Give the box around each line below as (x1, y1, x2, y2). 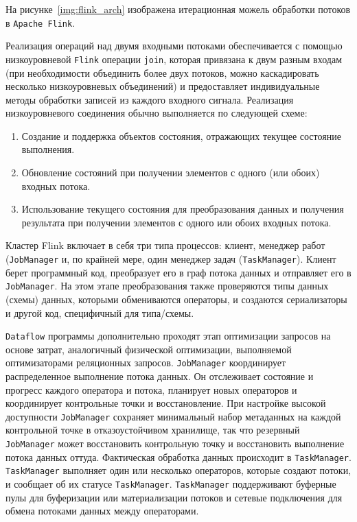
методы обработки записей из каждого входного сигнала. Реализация (5, 92, 294, 106)
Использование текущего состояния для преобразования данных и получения (21, 202, 344, 216)
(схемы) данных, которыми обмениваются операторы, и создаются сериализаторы (5, 292, 347, 306)
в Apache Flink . (5, 15, 76, 29)
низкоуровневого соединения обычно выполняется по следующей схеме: (5, 106, 308, 120)
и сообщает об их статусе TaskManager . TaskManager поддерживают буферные (5, 477, 336, 491)
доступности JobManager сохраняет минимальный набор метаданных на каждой (5, 409, 341, 423)
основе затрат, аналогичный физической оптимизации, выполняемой (5, 342, 292, 356)
